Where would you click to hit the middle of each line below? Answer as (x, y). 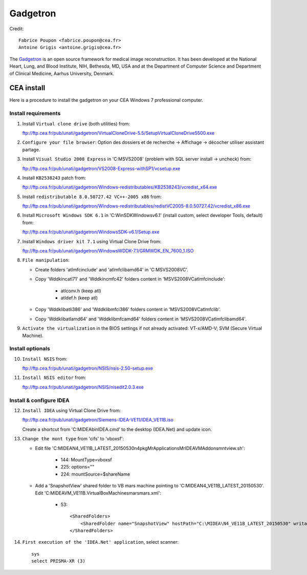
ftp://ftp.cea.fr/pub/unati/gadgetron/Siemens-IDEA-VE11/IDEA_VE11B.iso (98, 420)
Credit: (17, 29)
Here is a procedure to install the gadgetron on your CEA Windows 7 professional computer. (106, 100)
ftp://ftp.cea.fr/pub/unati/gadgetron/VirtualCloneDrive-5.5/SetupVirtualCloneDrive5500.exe (118, 133)
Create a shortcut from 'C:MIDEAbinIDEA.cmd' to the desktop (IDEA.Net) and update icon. (117, 429)
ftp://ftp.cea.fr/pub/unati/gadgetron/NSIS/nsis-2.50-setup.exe (88, 368)
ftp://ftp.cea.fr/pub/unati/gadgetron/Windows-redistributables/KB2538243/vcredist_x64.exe (120, 187)
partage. (31, 150)
